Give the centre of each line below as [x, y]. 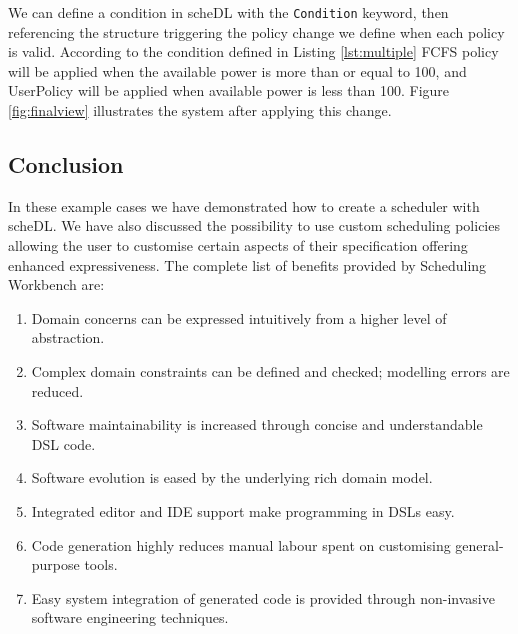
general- [479, 544]
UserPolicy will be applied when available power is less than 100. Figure [229, 90]
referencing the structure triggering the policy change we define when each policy [256, 31]
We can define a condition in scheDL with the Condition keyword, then [228, 12]
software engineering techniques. [130, 617]
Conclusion [66, 164]
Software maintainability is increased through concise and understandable [257, 424]
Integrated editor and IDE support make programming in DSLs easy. [243, 510]
